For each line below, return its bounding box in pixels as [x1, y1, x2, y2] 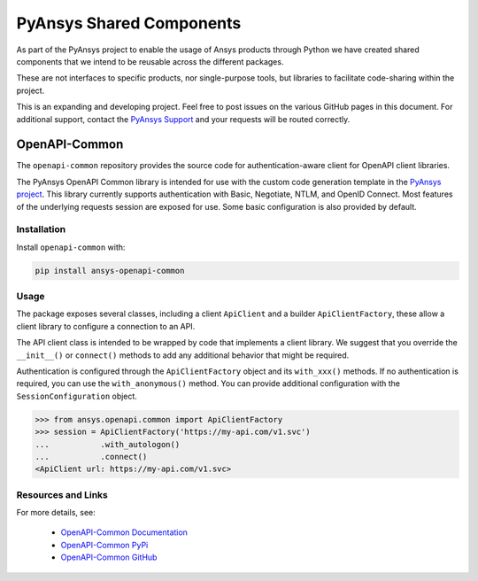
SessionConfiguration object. [16, 391, 137, 401]
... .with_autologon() [35, 439, 181, 449]
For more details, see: [16, 507, 96, 518]
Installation [16, 223, 66, 236]
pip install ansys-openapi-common [35, 266, 185, 275]
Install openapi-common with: [16, 242, 126, 252]
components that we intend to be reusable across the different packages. [16, 56, 284, 66]
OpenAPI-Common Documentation [60, 527, 188, 538]
